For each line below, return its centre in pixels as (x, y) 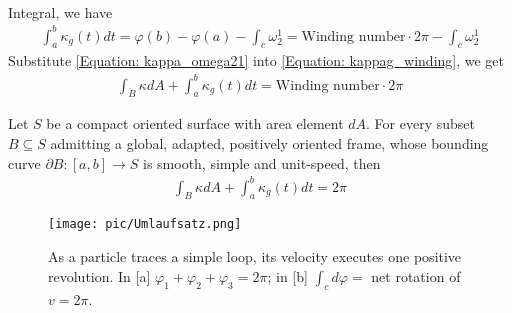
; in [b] (287, 275)
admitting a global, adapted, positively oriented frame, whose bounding (269, 142)
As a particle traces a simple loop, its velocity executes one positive (255, 256)
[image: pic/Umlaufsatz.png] (145, 224)
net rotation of (416, 275)
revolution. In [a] (99, 275)
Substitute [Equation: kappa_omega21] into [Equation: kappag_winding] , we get (256, 60)
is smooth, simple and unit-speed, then (261, 162)
